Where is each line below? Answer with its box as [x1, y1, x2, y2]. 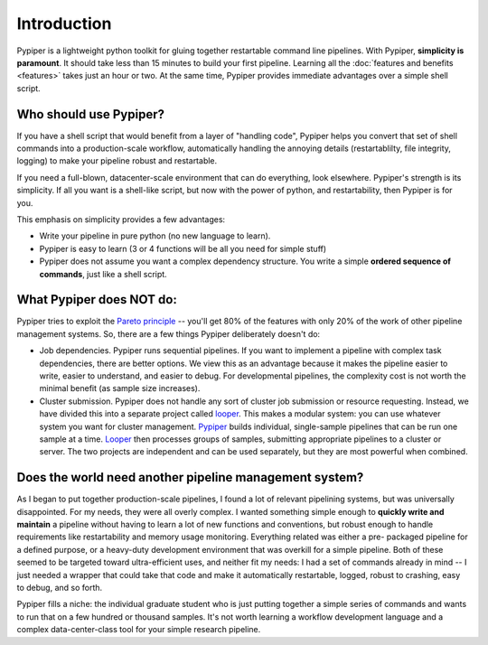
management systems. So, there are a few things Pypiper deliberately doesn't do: [16, 328, 321, 339]
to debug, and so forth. [16, 582, 103, 593]
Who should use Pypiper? [16, 107, 164, 122]
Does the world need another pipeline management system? [16, 470, 364, 485]
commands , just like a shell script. [39, 268, 167, 279]
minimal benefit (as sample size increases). [39, 383, 201, 394]
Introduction [16, 14, 112, 33]
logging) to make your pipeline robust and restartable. [16, 155, 218, 166]
